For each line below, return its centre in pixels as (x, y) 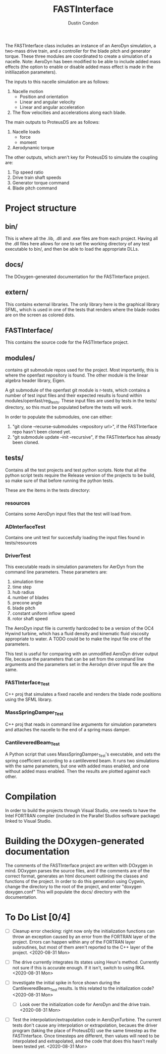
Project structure (41, 208)
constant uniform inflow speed (44, 613)
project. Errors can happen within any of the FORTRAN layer (74, 942)
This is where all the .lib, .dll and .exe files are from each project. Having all (82, 238)
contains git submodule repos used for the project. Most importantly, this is (82, 370)
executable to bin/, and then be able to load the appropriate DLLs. (72, 249)
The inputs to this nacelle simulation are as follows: (57, 82)
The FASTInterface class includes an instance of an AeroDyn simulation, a (81, 45)
